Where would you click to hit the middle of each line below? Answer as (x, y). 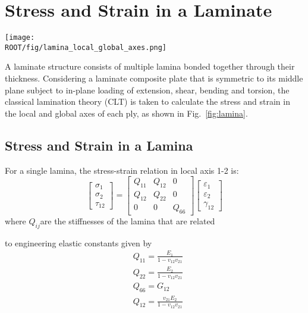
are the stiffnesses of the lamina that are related (128, 220)
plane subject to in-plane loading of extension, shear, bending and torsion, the (147, 90)
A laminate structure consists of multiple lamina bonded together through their (150, 66)
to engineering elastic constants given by (78, 242)
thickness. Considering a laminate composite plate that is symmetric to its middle (154, 78)
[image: (20, 38)
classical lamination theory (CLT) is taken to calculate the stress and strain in (147, 101)
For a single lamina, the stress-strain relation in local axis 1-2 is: (122, 170)
